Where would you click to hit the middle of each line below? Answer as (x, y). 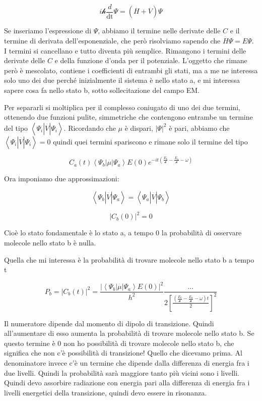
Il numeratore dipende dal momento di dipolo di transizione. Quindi (109, 323)
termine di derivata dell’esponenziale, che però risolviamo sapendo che (112, 41)
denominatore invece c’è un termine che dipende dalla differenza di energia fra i (127, 363)
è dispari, (139, 128)
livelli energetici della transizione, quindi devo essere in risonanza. (106, 392)
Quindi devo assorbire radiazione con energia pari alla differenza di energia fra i (127, 383)
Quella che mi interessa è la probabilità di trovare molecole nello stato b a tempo (129, 259)
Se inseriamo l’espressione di (48, 31)
